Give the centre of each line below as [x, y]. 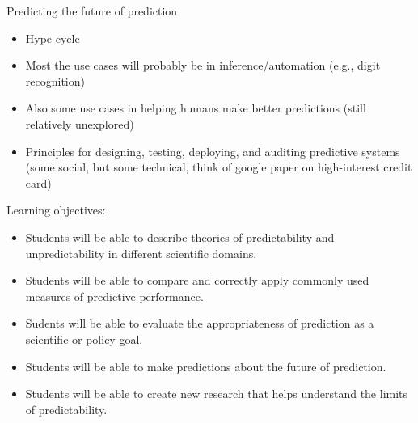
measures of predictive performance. [114, 296]
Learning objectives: [56, 210]
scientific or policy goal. [84, 338]
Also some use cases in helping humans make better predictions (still [196, 108]
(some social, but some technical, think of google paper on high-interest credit [219, 167]
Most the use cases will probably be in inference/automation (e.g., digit [203, 65]
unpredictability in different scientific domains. [141, 253]
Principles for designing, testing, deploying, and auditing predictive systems [213, 151]
